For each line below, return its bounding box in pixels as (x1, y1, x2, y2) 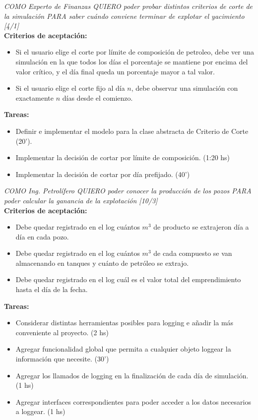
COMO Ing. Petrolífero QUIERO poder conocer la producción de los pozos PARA (4, 185, 252, 196)
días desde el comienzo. (62, 92, 133, 103)
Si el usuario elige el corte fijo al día (15, 83, 125, 93)
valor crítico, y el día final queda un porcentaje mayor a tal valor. (15, 66, 215, 76)
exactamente (15, 92, 54, 103)
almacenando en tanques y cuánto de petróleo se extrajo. (15, 257, 189, 268)
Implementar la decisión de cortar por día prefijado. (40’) (15, 169, 190, 179)
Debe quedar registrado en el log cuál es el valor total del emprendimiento (15, 274, 241, 285)
